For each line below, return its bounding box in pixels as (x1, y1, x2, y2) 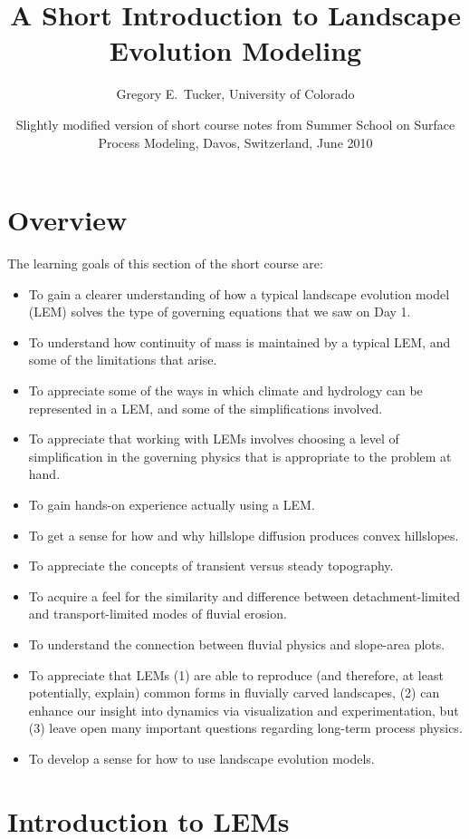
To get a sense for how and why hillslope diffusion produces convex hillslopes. (28, 525, 459, 544)
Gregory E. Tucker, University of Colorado (116, 84, 355, 103)
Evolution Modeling (109, 32, 362, 69)
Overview (7, 201, 128, 239)
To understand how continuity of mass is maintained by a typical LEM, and (28, 332, 451, 351)
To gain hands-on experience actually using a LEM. (28, 494, 315, 513)
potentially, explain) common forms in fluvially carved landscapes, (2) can (28, 683, 440, 702)
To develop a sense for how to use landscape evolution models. (28, 748, 375, 767)
